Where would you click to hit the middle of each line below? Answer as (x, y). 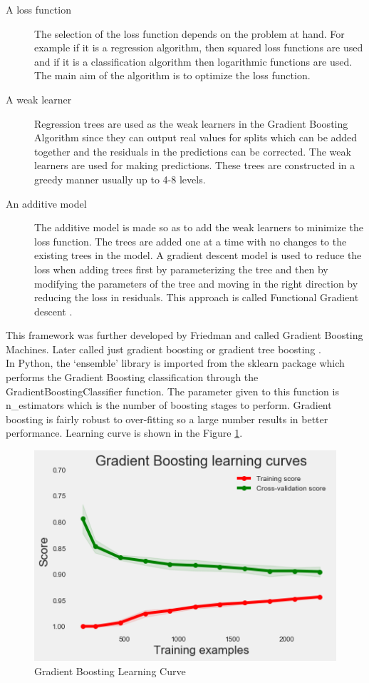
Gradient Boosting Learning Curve (110, 671)
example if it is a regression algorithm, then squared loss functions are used (199, 47)
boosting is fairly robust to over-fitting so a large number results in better (167, 419)
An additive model (46, 203)
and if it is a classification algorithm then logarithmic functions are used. (193, 61)
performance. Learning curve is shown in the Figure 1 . (124, 433)
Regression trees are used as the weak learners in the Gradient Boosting (191, 123)
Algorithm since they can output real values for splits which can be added (196, 137)
